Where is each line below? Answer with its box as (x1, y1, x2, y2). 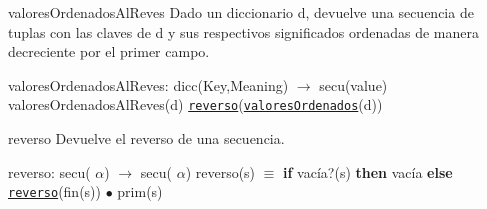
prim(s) (117, 181, 163, 202)
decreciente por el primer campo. (8, 41, 210, 62)
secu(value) (319, 74, 388, 95)
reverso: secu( (8, 161, 91, 182)
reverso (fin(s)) (8, 181, 101, 202)
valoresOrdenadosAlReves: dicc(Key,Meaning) (8, 74, 289, 95)
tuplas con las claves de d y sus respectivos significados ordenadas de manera (8, 21, 480, 42)
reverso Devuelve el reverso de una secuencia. (8, 128, 285, 149)
